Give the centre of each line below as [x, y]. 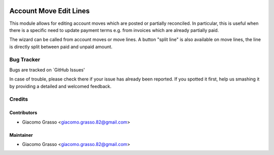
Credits [19, 99]
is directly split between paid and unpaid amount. [61, 47]
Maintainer [21, 135]
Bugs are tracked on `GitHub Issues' [47, 70]
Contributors [23, 113]
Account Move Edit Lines [49, 11]
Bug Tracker [25, 60]
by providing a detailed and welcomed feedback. [60, 86]
